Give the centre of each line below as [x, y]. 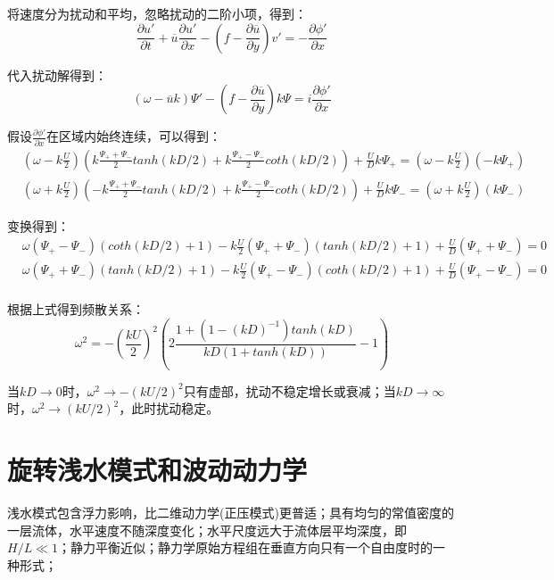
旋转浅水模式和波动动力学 [157, 470]
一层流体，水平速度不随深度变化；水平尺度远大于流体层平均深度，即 [207, 530]
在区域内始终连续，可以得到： [134, 136]
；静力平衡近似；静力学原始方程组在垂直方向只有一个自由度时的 [245, 547]
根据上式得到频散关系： [76, 309]
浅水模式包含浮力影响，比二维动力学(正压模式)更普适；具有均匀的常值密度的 [231, 513]
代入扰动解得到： [57, 75]
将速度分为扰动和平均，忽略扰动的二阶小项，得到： [157, 13]
